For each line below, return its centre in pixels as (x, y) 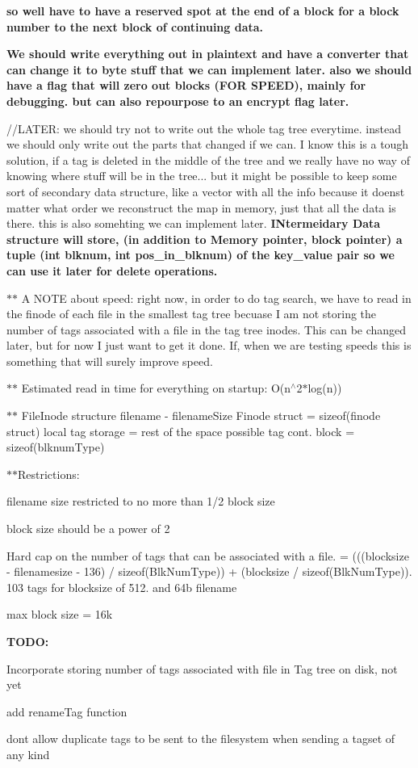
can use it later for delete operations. (112, 270)
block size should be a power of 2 (88, 529)
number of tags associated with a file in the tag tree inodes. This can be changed (207, 329)
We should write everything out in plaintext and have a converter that (208, 54)
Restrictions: (49, 474)
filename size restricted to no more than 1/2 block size (141, 501)
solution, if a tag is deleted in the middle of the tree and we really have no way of (208, 159)
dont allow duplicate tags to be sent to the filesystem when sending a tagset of (201, 739)
